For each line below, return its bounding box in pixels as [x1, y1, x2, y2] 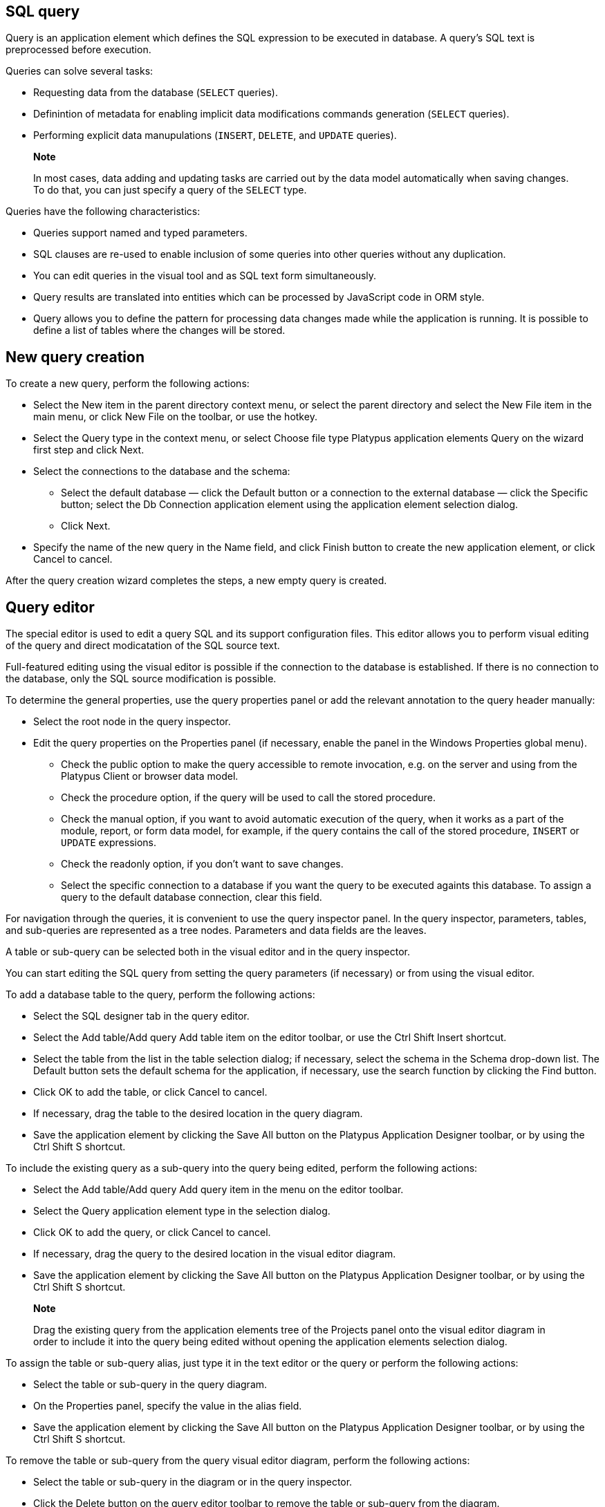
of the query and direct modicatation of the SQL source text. [6, 639, 280, 652]
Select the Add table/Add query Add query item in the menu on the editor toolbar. [33, 1183, 404, 1196]
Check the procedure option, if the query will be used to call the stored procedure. [61, 792, 436, 804]
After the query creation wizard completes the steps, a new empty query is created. [6, 574, 387, 587]
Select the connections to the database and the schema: [33, 465, 290, 478]
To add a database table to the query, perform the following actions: [6, 989, 315, 1001]
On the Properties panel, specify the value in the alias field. [33, 1400, 302, 1412]
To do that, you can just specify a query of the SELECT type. [33, 184, 307, 196]
